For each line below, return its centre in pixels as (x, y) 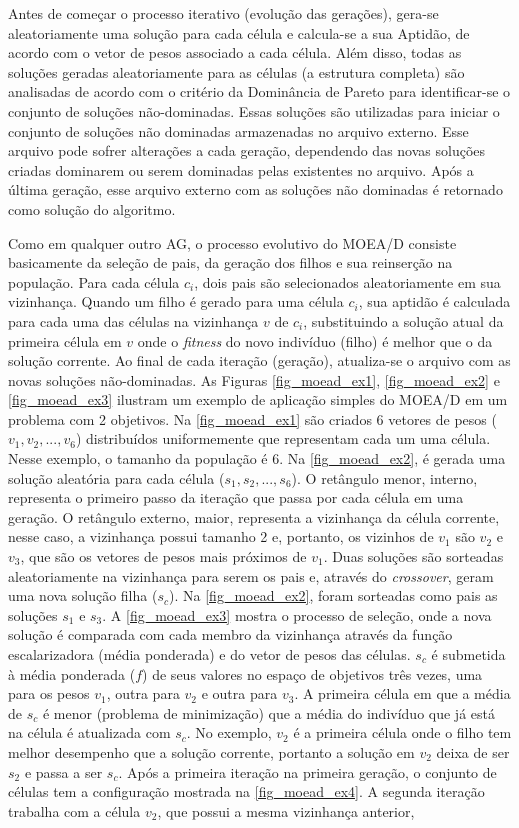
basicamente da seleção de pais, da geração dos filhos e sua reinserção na (230, 262)
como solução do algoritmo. (92, 208)
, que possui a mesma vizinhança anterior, (286, 810)
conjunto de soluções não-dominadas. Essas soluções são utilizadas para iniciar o (254, 110)
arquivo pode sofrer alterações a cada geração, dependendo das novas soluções (247, 150)
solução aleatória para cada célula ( (116, 477)
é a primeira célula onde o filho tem (402, 732)
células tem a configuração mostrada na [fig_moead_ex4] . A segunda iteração (246, 791)
